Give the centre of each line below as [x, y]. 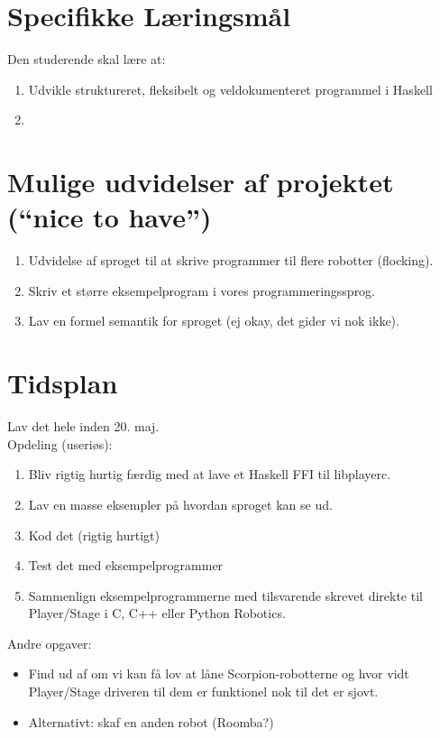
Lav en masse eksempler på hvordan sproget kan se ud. [180, 504]
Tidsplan [63, 383]
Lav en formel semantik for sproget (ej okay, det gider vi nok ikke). [214, 321]
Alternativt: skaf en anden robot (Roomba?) [151, 721]
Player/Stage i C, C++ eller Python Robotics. [157, 613]
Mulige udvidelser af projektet [201, 182]
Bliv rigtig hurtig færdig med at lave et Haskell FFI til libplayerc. [210, 474]
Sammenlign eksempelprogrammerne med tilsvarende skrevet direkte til [225, 595]
